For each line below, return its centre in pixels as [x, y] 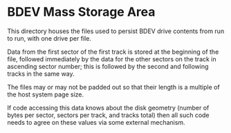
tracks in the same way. [41, 74]
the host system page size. [46, 94]
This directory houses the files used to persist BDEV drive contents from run [116, 31]
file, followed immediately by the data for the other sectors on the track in [112, 59]
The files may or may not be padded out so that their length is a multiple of [113, 87]
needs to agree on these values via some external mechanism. [96, 122]
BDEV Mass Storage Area [81, 12]
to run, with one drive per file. [49, 38]
